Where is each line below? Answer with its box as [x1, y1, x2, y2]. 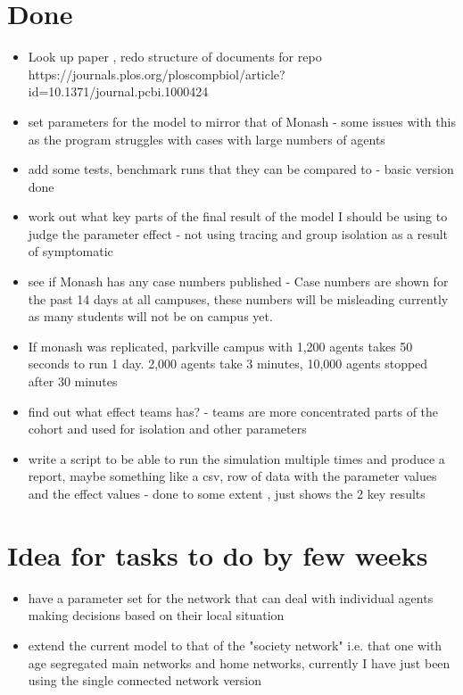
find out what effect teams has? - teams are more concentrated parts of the [28, 401, 439, 420]
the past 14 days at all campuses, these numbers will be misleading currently [28, 289, 449, 308]
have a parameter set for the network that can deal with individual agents [28, 588, 434, 607]
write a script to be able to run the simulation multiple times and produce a [28, 449, 445, 467]
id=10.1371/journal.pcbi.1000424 [28, 82, 209, 101]
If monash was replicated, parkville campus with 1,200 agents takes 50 [28, 336, 413, 355]
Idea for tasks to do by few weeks [7, 536, 428, 573]
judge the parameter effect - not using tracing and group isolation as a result [28, 224, 449, 243]
